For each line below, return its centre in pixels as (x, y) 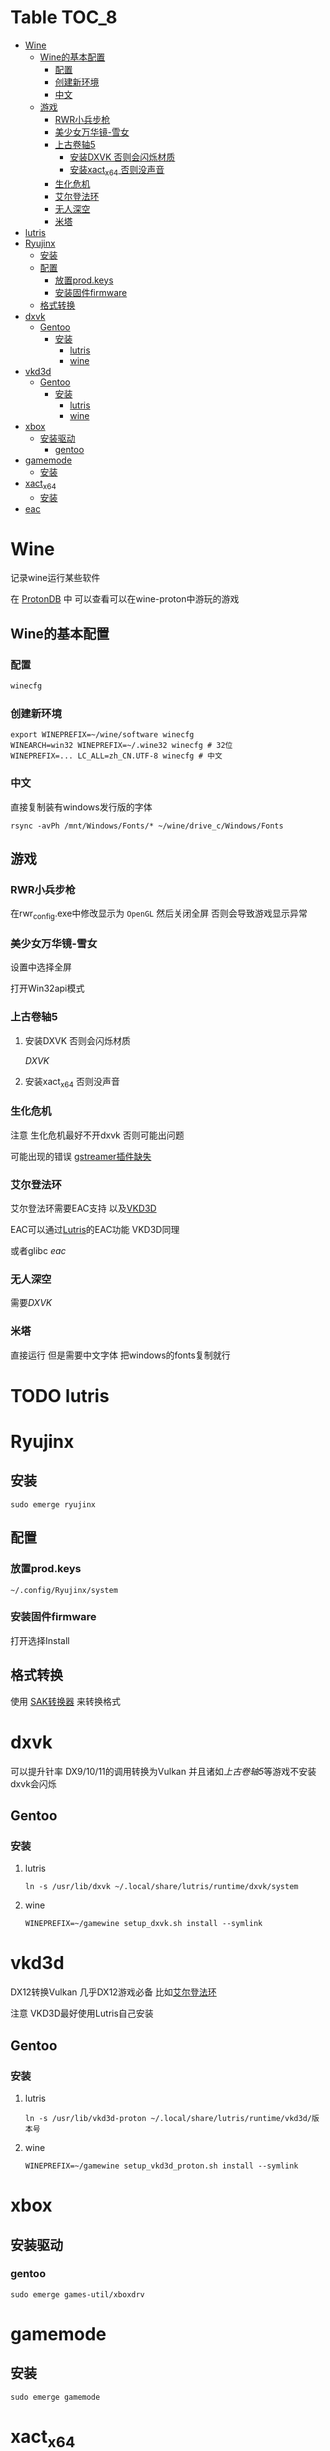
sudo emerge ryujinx (53, 1504)
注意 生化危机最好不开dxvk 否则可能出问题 (97, 1135)
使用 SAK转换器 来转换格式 (65, 1701)
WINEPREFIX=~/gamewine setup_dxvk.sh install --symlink (143, 1924)
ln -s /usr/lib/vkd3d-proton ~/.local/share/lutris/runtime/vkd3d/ (168, 2118)
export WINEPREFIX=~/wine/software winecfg (102, 735)
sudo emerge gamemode (55, 2397)
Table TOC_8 (64, 17)
